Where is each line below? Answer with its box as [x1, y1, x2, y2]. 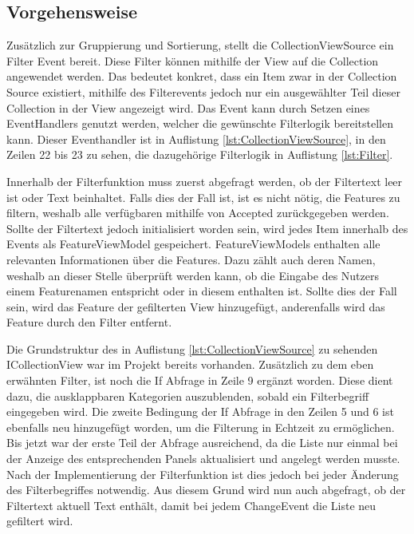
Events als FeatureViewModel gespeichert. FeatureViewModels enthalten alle [6, 235, 380, 252]
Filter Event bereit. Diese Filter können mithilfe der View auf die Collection [6, 52, 379, 69]
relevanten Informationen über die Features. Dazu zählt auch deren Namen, [6, 251, 376, 267]
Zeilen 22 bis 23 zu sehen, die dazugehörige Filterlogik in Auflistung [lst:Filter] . [6, 146, 393, 163]
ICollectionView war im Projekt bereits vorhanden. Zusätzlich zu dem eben [6, 356, 374, 373]
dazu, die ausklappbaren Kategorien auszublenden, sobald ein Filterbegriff [6, 387, 369, 404]
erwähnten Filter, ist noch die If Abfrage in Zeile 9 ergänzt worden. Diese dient [6, 372, 393, 389]
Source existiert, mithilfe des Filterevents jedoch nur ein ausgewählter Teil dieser [6, 83, 400, 100]
